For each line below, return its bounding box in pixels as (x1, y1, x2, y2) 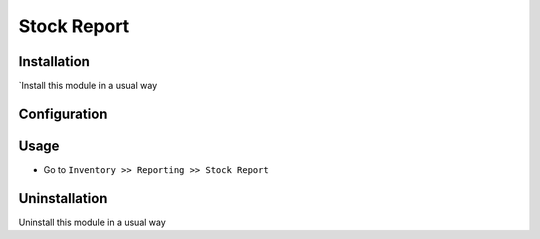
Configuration (18, 105, 108, 122)
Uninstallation (18, 190, 108, 207)
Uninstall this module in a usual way (18, 216, 167, 228)
